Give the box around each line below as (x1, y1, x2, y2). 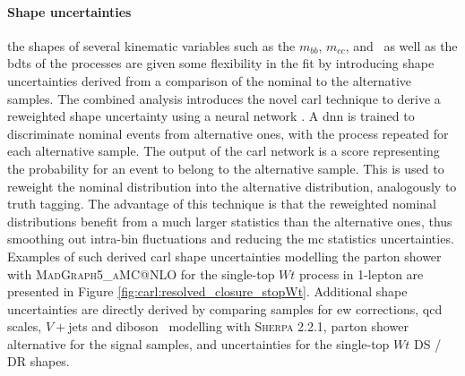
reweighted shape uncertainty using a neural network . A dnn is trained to (7, 107, 415, 125)
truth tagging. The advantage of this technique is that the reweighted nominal (7, 194, 436, 213)
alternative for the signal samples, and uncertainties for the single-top (7, 334, 390, 353)
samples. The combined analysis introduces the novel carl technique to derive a (7, 89, 441, 107)
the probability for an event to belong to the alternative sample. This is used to (7, 158, 444, 177)
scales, (7, 317, 42, 336)
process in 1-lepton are (299, 264, 424, 283)
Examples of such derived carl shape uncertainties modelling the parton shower (7, 246, 442, 265)
